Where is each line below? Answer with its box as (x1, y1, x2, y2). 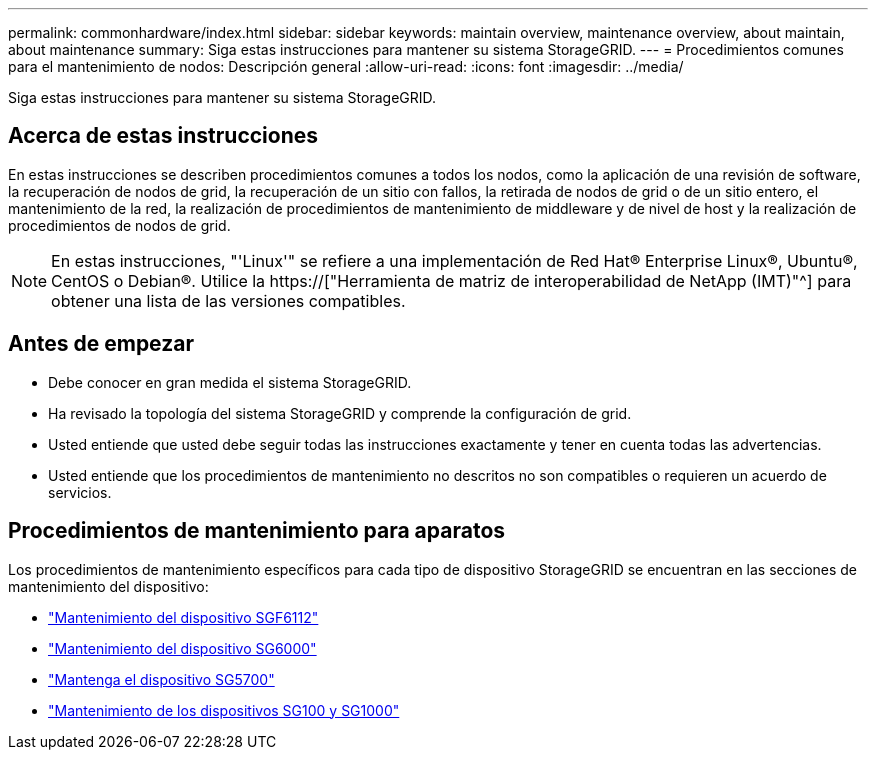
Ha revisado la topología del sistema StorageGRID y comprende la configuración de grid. (48, 404, 632, 422)
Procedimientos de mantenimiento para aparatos (8, 518, 506, 544)
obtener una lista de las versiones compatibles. (51, 290, 406, 311)
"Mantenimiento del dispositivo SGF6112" (48, 608, 319, 626)
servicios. (48, 483, 112, 501)
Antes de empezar (8, 331, 194, 357)
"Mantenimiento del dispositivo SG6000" (48, 639, 317, 657)
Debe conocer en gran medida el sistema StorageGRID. (48, 373, 412, 391)
